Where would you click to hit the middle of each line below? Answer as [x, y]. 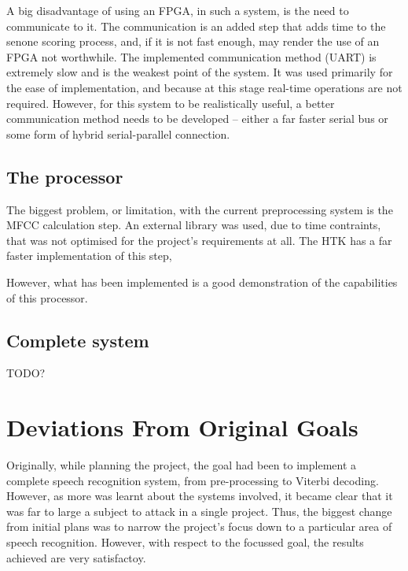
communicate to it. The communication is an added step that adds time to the [196, 26]
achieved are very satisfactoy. [76, 557]
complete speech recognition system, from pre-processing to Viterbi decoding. [193, 480]
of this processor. [47, 297]
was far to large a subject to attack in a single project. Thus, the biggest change [199, 511]
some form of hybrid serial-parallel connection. [118, 133]
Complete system [78, 340]
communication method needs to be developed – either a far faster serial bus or [197, 119]
